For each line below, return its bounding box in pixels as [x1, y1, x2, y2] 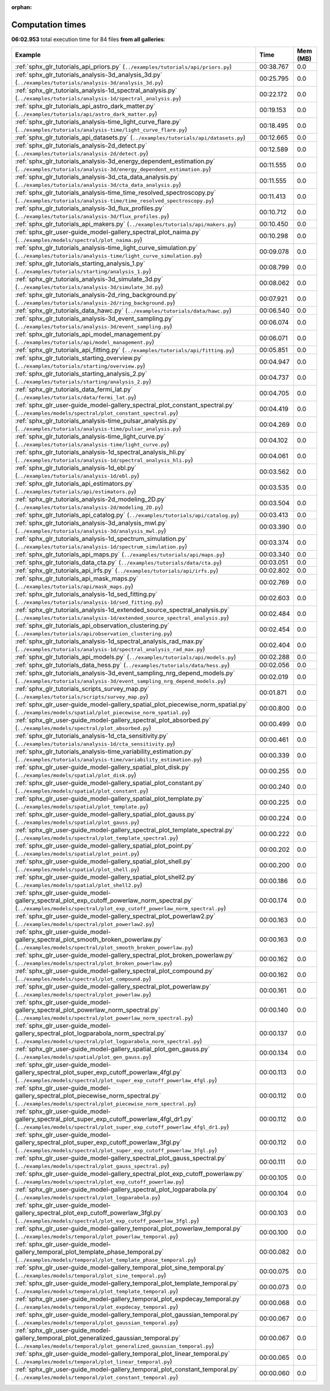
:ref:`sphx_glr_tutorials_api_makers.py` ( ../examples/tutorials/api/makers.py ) [15, 220, 237, 228]
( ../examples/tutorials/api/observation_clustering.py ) [15, 629, 172, 638]
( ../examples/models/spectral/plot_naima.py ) [15, 236, 143, 244]
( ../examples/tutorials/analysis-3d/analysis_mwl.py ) [15, 527, 166, 535]
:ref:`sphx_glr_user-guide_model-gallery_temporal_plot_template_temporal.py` [15, 1279, 240, 1287]
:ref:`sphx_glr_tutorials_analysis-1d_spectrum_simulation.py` [15, 535, 188, 543]
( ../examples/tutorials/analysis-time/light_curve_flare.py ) [15, 126, 188, 134]
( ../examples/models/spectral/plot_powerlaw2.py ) [15, 919, 155, 928]
